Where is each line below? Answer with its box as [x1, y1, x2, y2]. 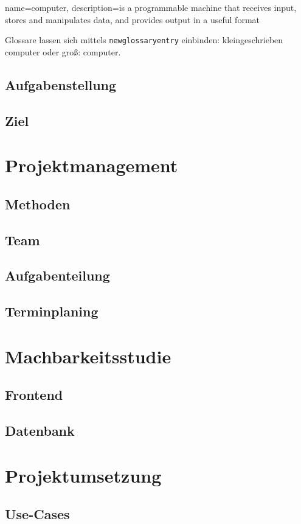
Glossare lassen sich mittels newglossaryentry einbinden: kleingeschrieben [5, 33, 283, 46]
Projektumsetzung [5, 463, 162, 487]
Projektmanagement [5, 153, 178, 178]
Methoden [5, 194, 71, 213]
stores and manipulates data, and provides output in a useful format [5, 13, 260, 26]
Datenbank [5, 421, 75, 440]
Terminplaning [5, 302, 99, 321]
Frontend [5, 385, 63, 404]
